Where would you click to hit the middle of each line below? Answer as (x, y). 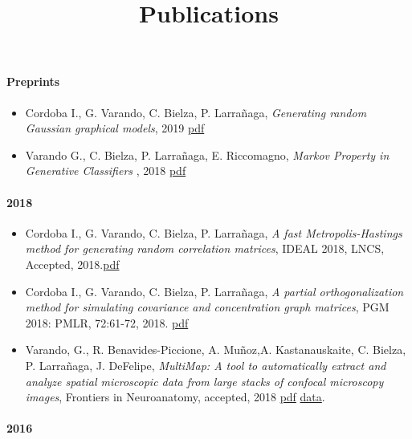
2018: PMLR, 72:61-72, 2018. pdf (107, 322)
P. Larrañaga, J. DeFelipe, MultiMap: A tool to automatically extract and (206, 365)
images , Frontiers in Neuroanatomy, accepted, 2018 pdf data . (175, 397)
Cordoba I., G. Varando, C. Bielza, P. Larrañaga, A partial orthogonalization (214, 291)
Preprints (33, 81)
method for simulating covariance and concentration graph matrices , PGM (207, 307)
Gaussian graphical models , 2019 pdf (115, 128)
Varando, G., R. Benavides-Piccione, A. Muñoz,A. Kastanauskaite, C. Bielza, (216, 350)
